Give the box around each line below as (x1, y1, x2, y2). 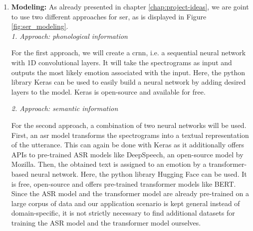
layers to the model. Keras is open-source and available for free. (11, 86, 206, 97)
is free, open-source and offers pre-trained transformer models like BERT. (11, 178, 236, 189)
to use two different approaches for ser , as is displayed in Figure (11, 11, 207, 21)
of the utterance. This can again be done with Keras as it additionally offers (11, 139, 245, 150)
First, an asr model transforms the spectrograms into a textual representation (11, 129, 249, 140)
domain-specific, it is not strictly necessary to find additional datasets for (11, 208, 235, 218)
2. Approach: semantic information (11, 103, 118, 114)
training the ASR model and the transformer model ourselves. (11, 217, 201, 228)
